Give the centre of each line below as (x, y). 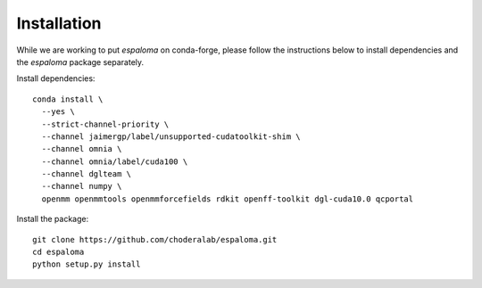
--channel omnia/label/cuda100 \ (115, 161)
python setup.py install (87, 264)
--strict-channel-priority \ (105, 124)
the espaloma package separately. (80, 62)
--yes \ (58, 112)
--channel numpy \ (82, 186)
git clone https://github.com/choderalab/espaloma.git (155, 239)
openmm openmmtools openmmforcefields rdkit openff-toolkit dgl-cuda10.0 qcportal (228, 199)
